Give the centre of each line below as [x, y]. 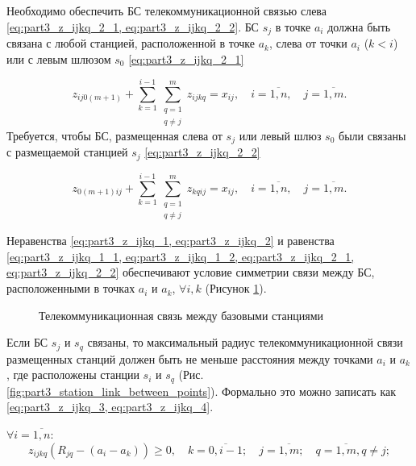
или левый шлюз [280, 135]
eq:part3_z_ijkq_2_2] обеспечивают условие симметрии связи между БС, [191, 272]
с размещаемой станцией [67, 152]
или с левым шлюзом [59, 58]
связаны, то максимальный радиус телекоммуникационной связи [245, 342]
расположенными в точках [71, 288]
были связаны [372, 135]
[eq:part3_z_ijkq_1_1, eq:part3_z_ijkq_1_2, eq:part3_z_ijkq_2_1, [181, 256]
